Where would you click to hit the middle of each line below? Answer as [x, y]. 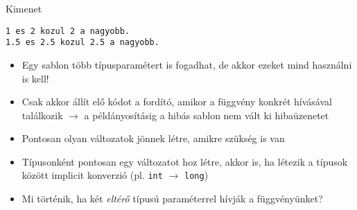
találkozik [42, 115]
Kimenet [24, 8]
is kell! [35, 78]
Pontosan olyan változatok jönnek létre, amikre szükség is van [153, 138]
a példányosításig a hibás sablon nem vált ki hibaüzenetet [207, 115]
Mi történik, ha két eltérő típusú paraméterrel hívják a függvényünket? [172, 199]
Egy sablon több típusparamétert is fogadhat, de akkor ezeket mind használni [187, 64]
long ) [197, 175]
